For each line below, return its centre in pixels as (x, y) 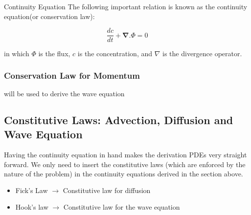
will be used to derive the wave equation (64, 94)
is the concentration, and (115, 54)
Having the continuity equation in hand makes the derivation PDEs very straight (125, 155)
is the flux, (54, 54)
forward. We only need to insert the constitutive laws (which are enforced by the (125, 164)
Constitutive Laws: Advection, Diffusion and (119, 120)
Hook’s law (32, 206)
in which (17, 54)
